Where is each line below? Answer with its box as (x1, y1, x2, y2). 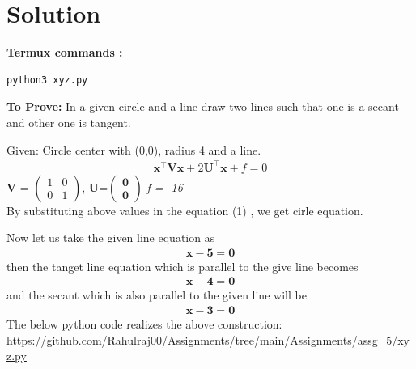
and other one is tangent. (6, 113, 131, 130)
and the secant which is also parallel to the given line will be (6, 286, 307, 303)
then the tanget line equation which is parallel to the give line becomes (6, 257, 359, 274)
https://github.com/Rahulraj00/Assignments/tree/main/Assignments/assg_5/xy (6, 331, 410, 348)
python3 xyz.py (6, 74, 88, 86)
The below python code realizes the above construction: (6, 316, 282, 333)
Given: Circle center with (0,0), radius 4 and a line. (6, 141, 261, 158)
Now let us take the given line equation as (6, 229, 215, 246)
